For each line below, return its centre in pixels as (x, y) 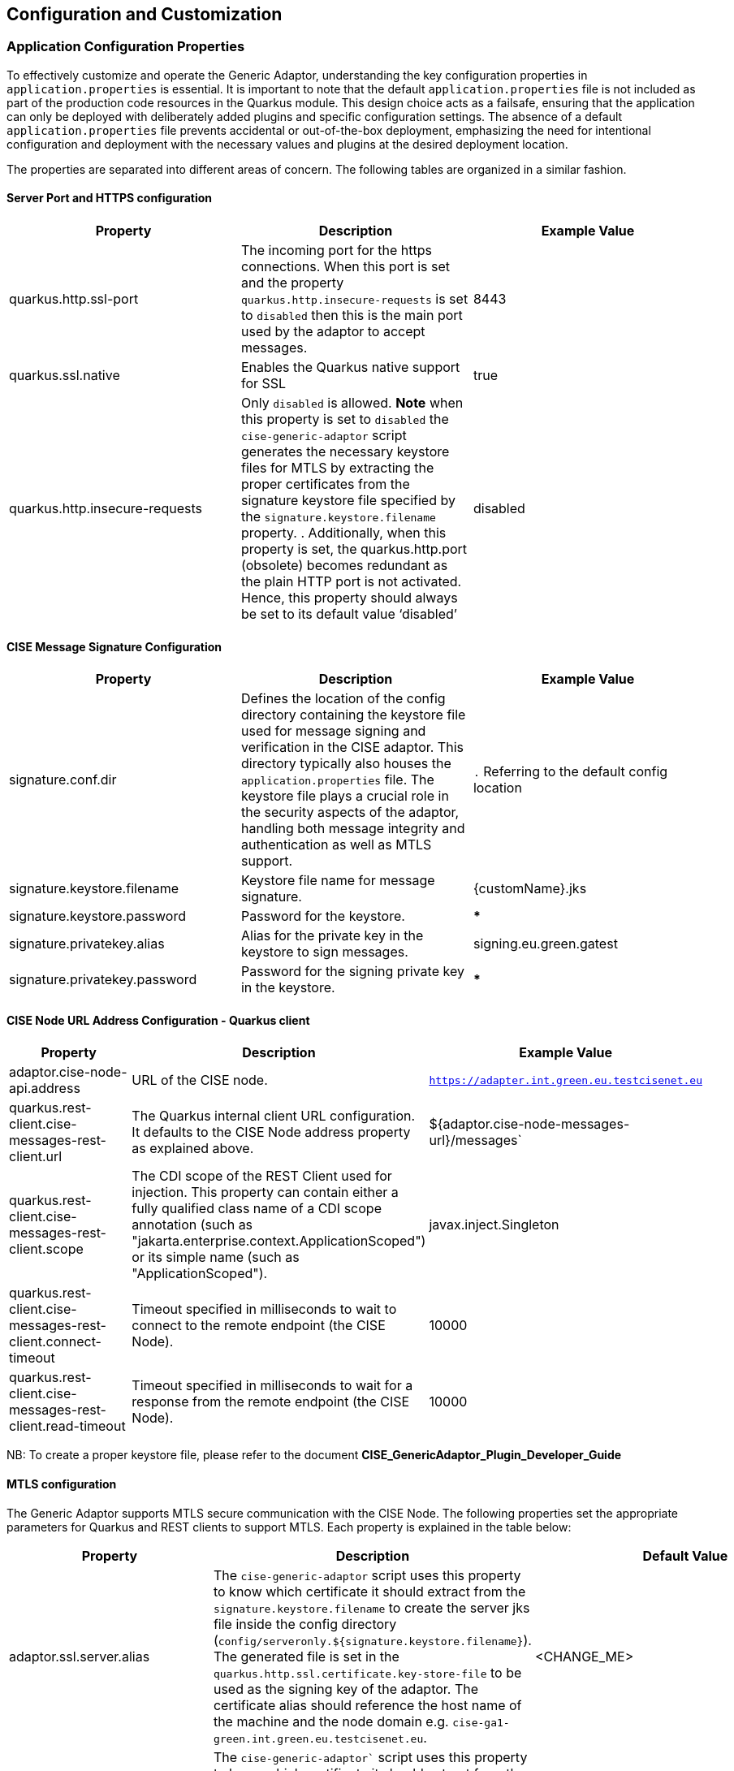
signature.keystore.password (97, 916)
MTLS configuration (62, 1484)
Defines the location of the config (343, 699)
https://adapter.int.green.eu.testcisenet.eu (566, 1080)
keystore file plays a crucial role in (345, 796)
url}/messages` (475, 1140)
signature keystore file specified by (348, 501)
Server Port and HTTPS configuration (110, 198)
